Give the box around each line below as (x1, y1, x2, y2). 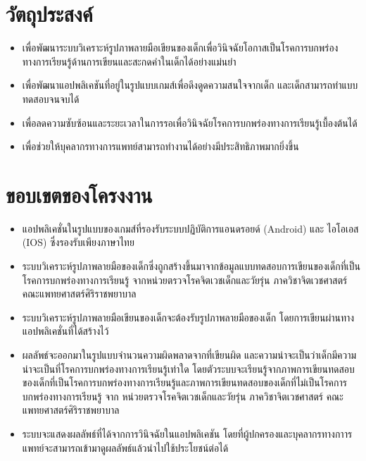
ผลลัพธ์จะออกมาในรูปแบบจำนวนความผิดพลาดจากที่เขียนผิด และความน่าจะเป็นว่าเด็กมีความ (22, 347, 357, 362)
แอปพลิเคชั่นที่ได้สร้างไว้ (22, 324, 109, 338)
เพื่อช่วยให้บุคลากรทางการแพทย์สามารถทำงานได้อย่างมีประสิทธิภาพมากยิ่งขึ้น (22, 139, 299, 154)
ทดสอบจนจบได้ (22, 91, 80, 106)
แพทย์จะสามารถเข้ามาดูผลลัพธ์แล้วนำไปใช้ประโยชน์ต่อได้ (22, 440, 229, 455)
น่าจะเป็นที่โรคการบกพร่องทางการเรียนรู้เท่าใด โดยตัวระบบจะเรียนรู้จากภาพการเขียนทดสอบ (22, 361, 355, 376)
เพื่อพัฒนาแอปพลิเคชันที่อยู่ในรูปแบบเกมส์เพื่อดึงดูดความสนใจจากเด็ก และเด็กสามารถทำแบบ (22, 78, 358, 92)
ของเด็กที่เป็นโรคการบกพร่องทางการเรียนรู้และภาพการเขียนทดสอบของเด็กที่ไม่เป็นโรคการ (22, 375, 347, 390)
